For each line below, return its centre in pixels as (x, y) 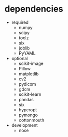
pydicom (27, 84)
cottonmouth (31, 120)
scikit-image (31, 63)
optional (20, 58)
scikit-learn (30, 94)
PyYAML (27, 53)
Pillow (25, 68)
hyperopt (28, 109)
